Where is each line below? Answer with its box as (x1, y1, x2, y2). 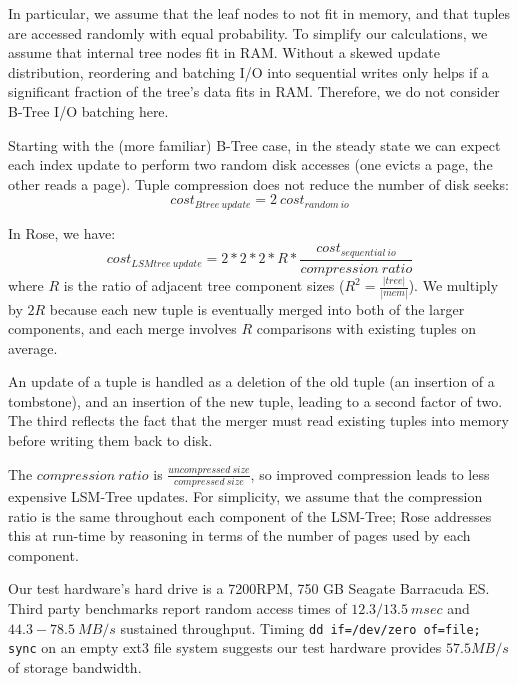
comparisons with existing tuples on (256, 318, 477, 339)
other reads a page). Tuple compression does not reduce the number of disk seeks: (8, 173, 509, 194)
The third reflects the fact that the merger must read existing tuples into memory (8, 410, 510, 431)
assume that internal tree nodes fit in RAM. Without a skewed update (8, 42, 440, 63)
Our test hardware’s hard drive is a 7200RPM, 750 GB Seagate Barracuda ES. (8, 578, 490, 599)
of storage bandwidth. (8, 656, 142, 677)
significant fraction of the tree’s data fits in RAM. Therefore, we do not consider (8, 81, 500, 102)
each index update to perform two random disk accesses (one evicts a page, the (8, 154, 493, 175)
